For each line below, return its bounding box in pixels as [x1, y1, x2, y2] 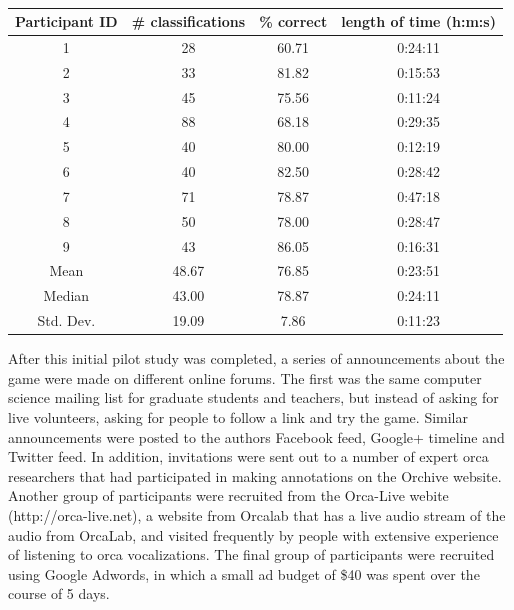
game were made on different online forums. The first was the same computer [8, 367, 482, 388]
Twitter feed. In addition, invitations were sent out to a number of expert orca [8, 446, 489, 467]
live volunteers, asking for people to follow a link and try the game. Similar [8, 407, 468, 427]
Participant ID [15, 11, 118, 31]
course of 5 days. [8, 583, 110, 604]
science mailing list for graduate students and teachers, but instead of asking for [8, 387, 499, 408]
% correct [259, 11, 328, 31]
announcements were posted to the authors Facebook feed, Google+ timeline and [8, 426, 505, 447]
